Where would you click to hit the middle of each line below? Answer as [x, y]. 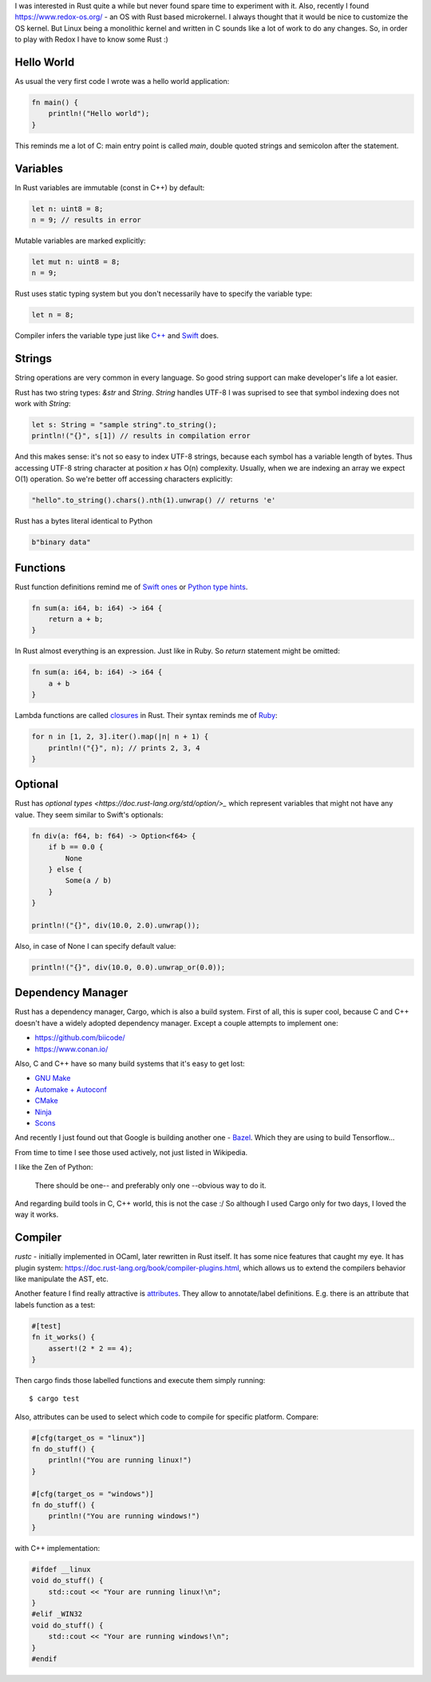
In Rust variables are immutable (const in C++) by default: [110, 187]
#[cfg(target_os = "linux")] [89, 1438]
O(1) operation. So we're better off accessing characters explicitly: [124, 479]
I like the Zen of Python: [54, 1167]
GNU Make [53, 1078]
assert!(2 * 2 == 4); [91, 1348]
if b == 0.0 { [76, 847]
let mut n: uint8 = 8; [76, 262]
